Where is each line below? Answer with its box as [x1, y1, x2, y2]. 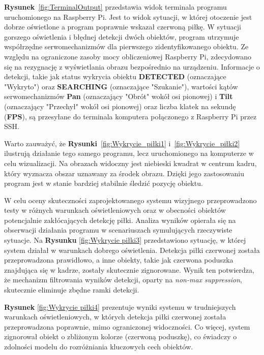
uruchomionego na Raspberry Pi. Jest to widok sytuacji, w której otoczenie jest [4, 11, 252, 22]
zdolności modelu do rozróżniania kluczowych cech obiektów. [4, 341, 193, 351]
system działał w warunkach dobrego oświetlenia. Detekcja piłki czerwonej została [4, 244, 260, 255]
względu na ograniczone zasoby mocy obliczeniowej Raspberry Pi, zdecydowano [4, 51, 251, 61]
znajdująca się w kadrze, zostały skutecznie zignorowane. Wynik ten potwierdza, [4, 264, 254, 275]
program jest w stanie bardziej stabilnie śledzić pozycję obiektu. [4, 178, 203, 188]
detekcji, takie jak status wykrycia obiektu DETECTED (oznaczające [4, 71, 226, 82]
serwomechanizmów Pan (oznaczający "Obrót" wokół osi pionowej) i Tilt [4, 91, 233, 102]
